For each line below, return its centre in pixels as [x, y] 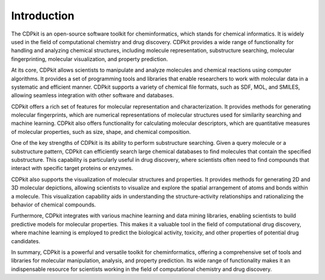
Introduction [43, 16]
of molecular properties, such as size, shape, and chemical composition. [101, 132]
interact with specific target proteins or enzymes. [72, 168]
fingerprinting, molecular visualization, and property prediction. [90, 59]
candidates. [26, 241]
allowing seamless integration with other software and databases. [93, 95]
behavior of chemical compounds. [54, 205]
